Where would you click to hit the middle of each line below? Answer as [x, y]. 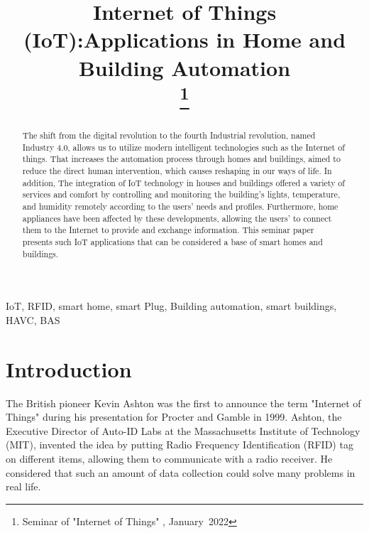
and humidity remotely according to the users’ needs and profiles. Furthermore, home [180, 206]
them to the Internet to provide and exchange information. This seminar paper [168, 230]
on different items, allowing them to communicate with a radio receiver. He [169, 458]
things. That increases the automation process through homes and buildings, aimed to [181, 159]
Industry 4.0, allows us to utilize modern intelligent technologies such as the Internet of [183, 147]
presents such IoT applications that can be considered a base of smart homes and [172, 241]
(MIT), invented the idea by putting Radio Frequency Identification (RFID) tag [180, 445]
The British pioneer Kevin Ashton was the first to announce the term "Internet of [183, 403]
